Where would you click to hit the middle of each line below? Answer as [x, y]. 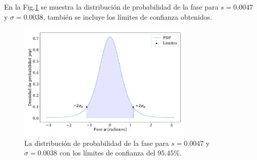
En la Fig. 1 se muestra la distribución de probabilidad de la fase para [111, 7]
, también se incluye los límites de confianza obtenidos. [127, 16]
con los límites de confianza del [108, 153]
